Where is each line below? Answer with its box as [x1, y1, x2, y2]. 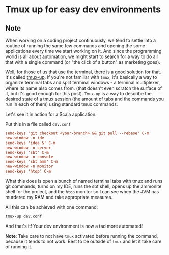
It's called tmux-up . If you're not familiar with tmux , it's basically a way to [5, 74, 157, 80]
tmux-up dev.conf [5, 214, 42, 219]
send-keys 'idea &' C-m [5, 140, 56, 146]
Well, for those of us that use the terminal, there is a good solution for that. [5, 69, 161, 75]
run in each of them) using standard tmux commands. [5, 101, 118, 107]
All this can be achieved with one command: [5, 204, 98, 210]
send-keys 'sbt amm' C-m [5, 159, 58, 164]
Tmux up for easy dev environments [5, 4, 161, 15]
